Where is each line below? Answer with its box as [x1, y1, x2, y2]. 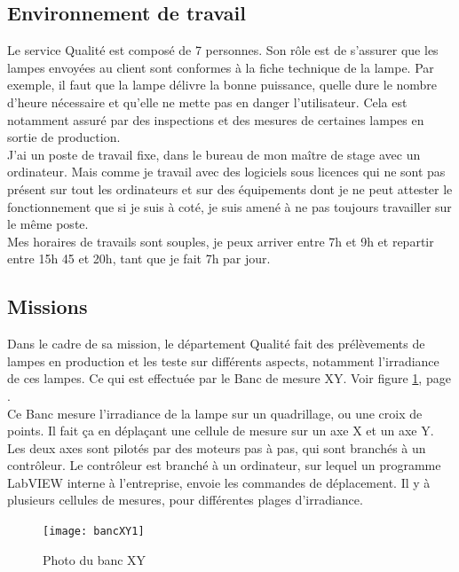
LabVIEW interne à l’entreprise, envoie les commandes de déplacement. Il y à [7, 473, 431, 491]
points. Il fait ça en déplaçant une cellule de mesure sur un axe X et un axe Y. [7, 421, 434, 440]
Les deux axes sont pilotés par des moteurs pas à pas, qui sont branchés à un [7, 438, 426, 457]
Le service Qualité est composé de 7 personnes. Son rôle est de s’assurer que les [7, 41, 439, 59]
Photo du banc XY [43, 550, 146, 568]
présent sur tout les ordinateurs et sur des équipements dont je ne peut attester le [7, 179, 453, 198]
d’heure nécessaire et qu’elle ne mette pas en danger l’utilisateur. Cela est [7, 92, 408, 111]
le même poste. [7, 215, 89, 233]
